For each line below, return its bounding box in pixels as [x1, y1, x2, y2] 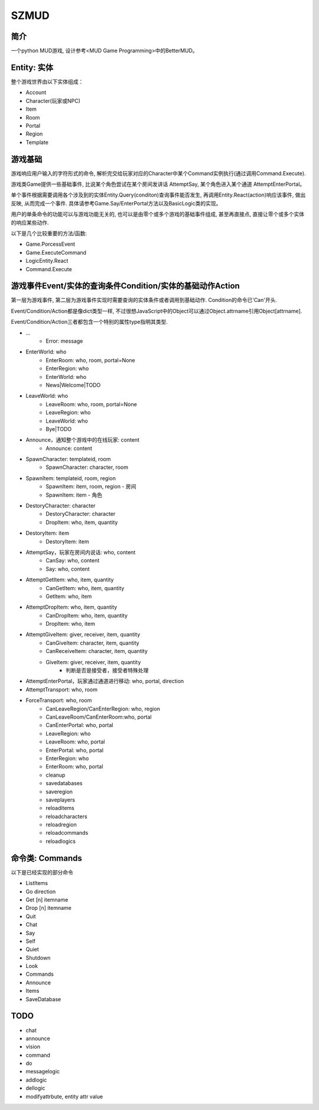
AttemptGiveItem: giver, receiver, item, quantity [25, 631, 141, 638]
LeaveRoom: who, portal [45, 738, 105, 745]
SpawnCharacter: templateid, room [25, 456, 111, 463]
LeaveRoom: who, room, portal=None [45, 400, 137, 408]
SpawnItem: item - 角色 [45, 491, 103, 498]
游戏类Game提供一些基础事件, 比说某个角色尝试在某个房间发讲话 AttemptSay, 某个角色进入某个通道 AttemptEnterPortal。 [11, 181, 305, 188]
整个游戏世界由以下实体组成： [11, 78, 84, 85]
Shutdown [25, 954, 51, 961]
